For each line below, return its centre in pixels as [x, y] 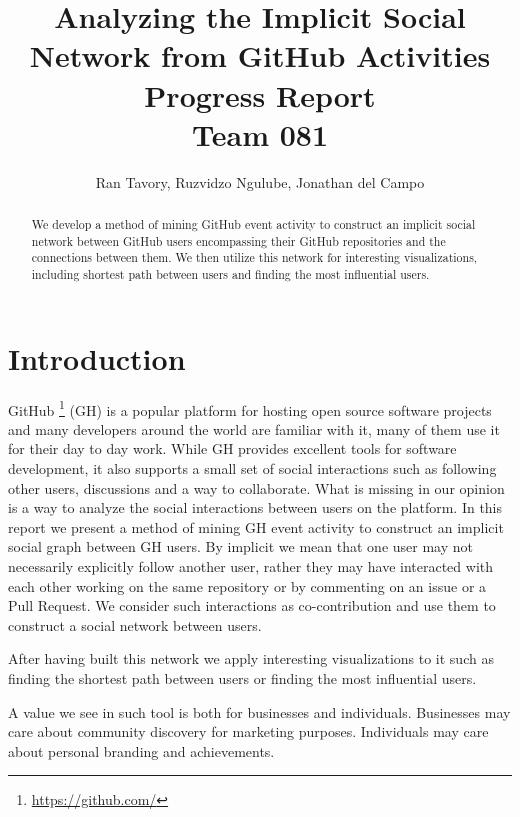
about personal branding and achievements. [141, 750]
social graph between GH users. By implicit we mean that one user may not [240, 546]
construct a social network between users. [135, 624]
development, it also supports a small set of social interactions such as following [252, 468]
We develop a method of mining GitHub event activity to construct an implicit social [253, 224]
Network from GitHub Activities [260, 55]
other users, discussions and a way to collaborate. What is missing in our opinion [256, 487]
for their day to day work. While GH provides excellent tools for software [232, 448]
